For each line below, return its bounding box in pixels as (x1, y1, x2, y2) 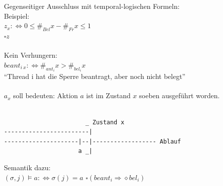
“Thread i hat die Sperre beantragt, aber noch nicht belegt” (4, 71, 185, 81)
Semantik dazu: (4, 162, 51, 172)
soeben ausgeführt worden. (139, 90, 220, 101)
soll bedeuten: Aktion (13, 90, 78, 101)
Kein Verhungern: (4, 50, 57, 60)
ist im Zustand (86, 90, 131, 101)
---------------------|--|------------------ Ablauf (4, 138, 181, 145)
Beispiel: (4, 10, 30, 21)
